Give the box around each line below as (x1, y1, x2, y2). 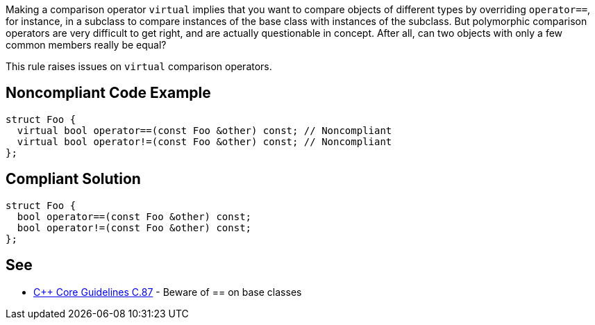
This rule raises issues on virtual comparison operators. (6, 60, 272, 72)
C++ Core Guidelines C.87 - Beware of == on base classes (33, 285, 302, 298)
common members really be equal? (6, 39, 167, 51)
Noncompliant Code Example (6, 84, 211, 102)
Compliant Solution (6, 170, 141, 188)
